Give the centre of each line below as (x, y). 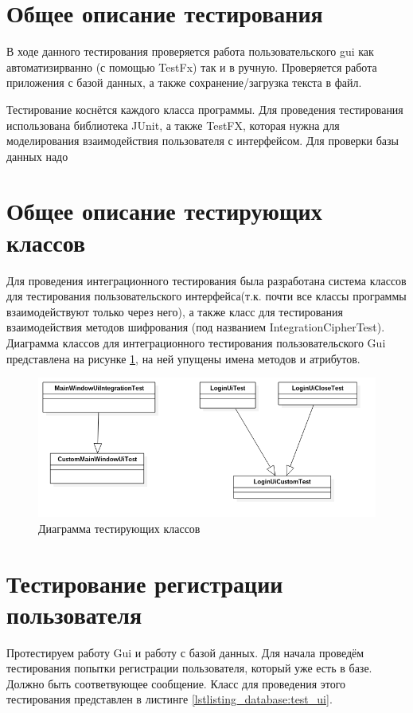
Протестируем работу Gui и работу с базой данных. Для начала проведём (185, 652)
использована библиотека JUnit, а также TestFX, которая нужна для (173, 125)
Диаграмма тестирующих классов (119, 528)
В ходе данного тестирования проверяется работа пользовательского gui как (190, 51)
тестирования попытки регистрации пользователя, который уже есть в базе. (189, 668)
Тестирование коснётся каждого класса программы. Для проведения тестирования (205, 109)
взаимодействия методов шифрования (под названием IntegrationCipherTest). (196, 327)
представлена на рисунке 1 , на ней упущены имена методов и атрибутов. (183, 358)
